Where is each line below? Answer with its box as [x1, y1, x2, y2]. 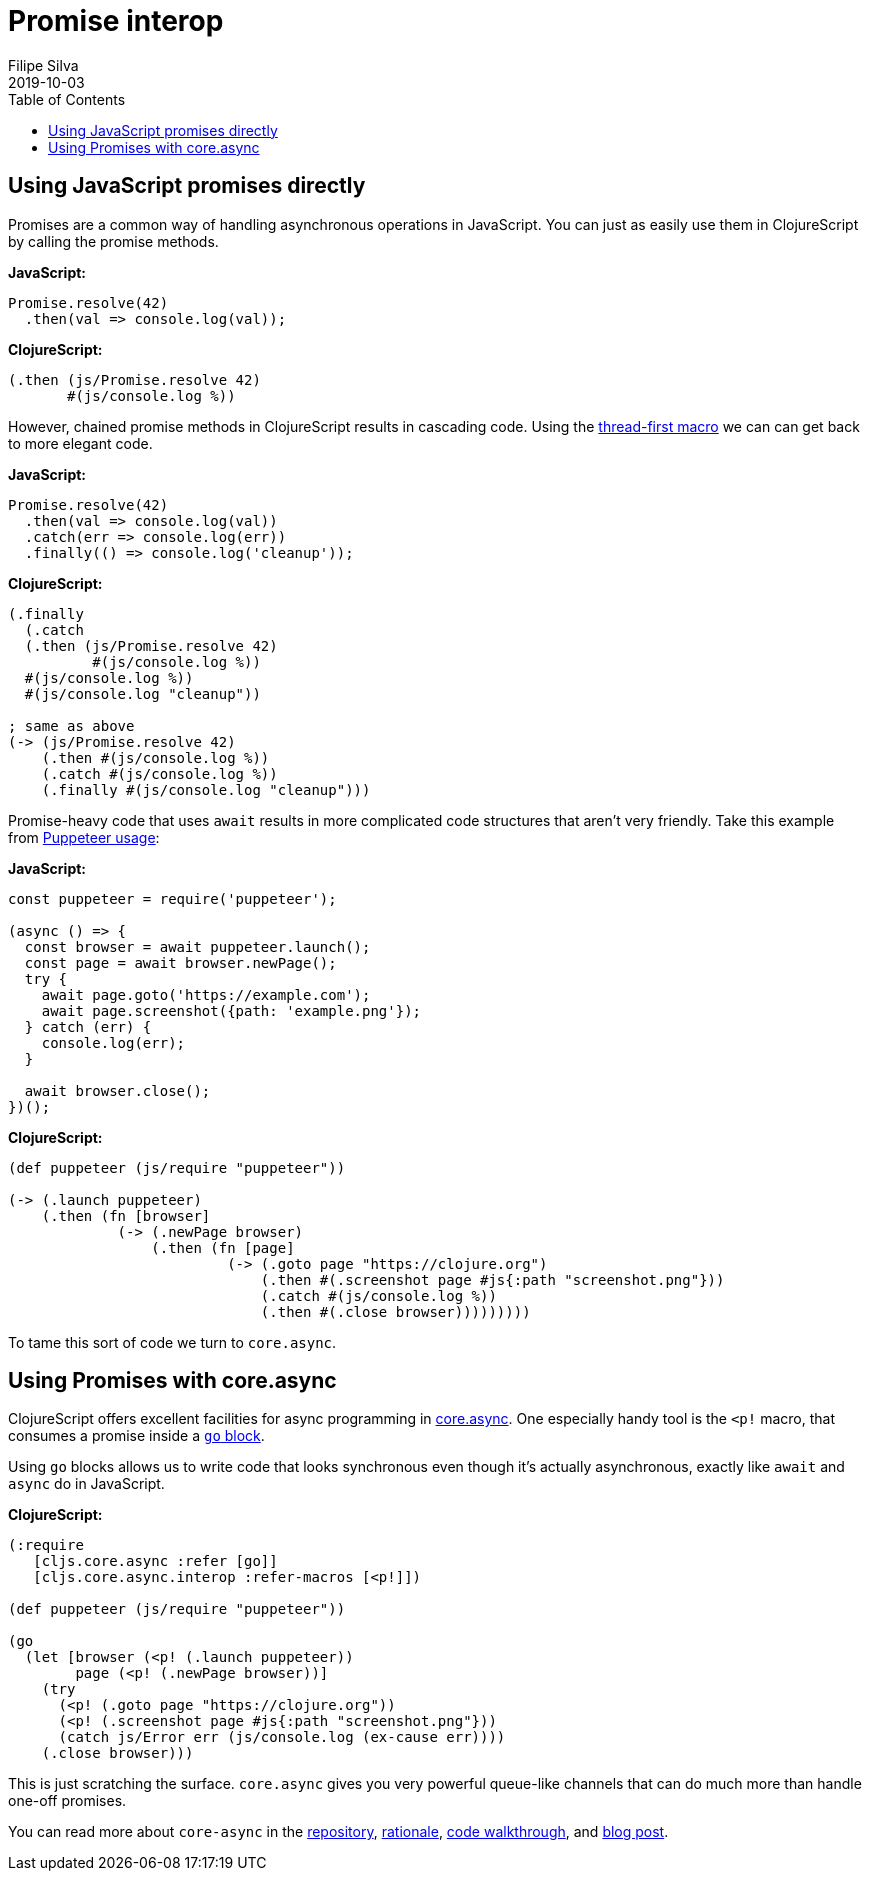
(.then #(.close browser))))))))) [260, 1303, 531, 1320]
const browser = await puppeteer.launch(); [24, 938, 371, 955]
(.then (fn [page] [151, 1239, 295, 1256]
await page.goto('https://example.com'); [41, 986, 371, 1003]
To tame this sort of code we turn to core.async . [8, 1333, 337, 1351]
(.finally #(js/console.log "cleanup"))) [41, 781, 371, 798]
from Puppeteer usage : [8, 828, 160, 846]
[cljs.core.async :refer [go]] [33, 1553, 278, 1570]
